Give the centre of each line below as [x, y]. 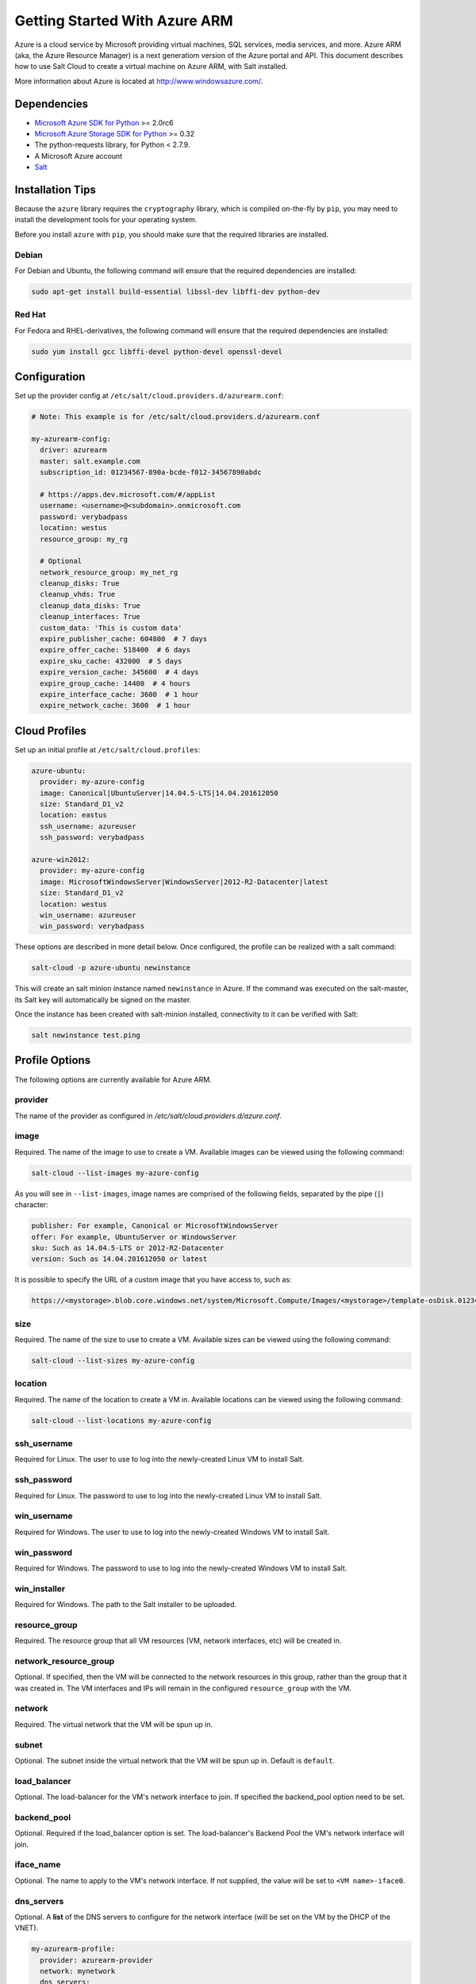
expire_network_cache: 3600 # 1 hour [115, 706]
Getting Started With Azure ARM [124, 21]
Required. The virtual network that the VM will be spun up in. [114, 1724]
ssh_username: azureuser [88, 826]
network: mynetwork [78, 1971]
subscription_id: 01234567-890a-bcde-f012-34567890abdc [151, 473]
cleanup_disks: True [80, 584]
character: [32, 1205]
